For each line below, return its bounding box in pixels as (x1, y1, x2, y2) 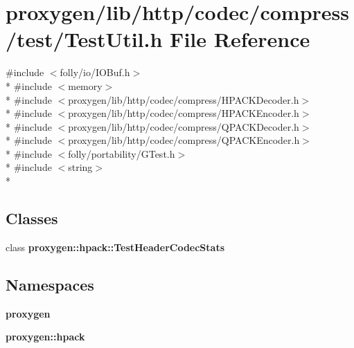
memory (68, 78, 103, 93)
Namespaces (6, 273, 94, 295)
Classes (6, 208, 58, 229)
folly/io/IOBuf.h (60, 65, 130, 80)
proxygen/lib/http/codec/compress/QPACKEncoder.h (68, 133, 300, 147)
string (68, 160, 93, 174)
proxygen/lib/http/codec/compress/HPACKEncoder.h (68, 106, 299, 120)
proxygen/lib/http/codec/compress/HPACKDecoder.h (68, 92, 299, 107)
